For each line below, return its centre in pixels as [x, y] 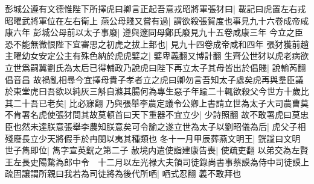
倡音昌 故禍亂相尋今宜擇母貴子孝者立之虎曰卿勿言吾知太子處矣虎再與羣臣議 [154, 79]
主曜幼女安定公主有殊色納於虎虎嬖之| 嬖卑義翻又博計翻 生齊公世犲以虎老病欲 [157, 56]
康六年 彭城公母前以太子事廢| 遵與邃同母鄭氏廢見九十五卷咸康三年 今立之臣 [154, 32]
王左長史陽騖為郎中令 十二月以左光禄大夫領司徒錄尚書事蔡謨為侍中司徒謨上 [157, 161]
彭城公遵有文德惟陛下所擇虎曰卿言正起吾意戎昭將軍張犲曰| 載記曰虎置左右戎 [155, 8]
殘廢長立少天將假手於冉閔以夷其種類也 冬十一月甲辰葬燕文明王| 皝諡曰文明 [153, 138]
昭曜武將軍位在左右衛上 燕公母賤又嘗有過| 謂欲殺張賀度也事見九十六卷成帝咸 [157, 20]
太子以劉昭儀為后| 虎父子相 [252, 126]
